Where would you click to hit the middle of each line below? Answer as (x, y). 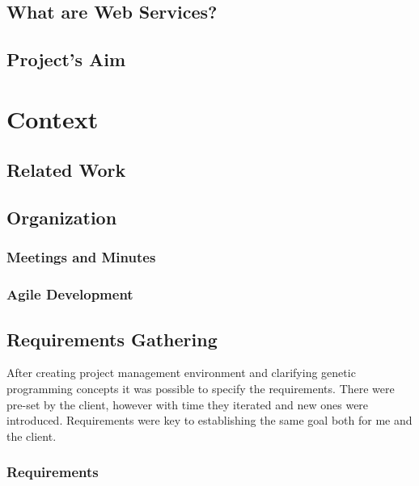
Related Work (66, 170)
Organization (62, 218)
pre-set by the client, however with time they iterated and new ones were (188, 404)
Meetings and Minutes (81, 257)
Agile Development (70, 294)
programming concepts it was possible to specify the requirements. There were (201, 388)
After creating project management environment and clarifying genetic (181, 373)
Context (53, 118)
